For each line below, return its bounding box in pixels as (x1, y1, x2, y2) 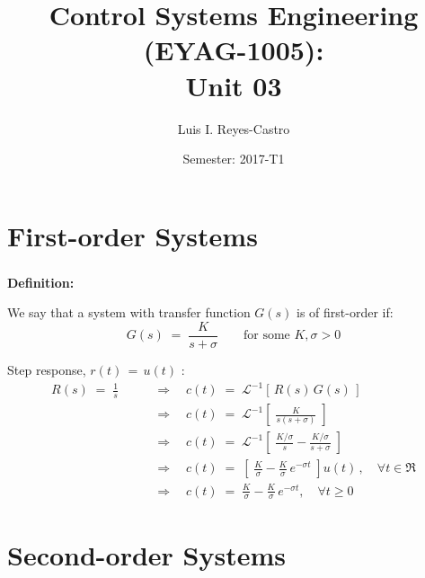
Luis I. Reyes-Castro (177, 119, 290, 138)
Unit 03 (185, 67, 282, 103)
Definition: (7, 272, 75, 291)
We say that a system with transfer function (7, 303, 251, 322)
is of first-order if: (297, 303, 394, 322)
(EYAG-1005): (143, 31, 324, 68)
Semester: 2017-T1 (182, 149, 285, 168)
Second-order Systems (7, 536, 286, 573)
